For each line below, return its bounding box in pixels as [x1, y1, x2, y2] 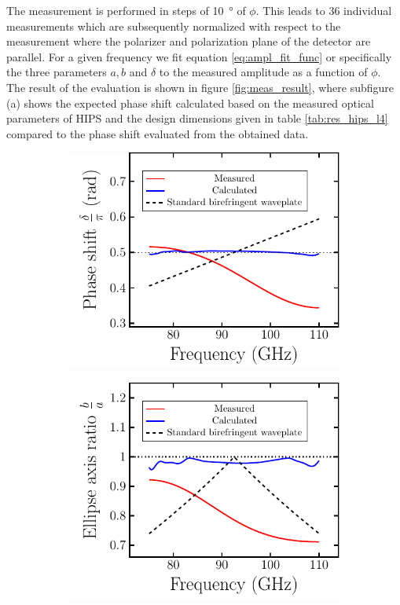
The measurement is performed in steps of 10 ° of [6, 2, 246, 18]
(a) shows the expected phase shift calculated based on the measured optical [6, 94, 374, 111]
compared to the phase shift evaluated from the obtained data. [6, 125, 309, 141]
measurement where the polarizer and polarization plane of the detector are [6, 33, 371, 49]
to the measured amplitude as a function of [159, 64, 368, 80]
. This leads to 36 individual [255, 2, 392, 18]
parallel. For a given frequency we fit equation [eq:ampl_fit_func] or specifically [6, 48, 392, 64]
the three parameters [6, 64, 107, 80]
